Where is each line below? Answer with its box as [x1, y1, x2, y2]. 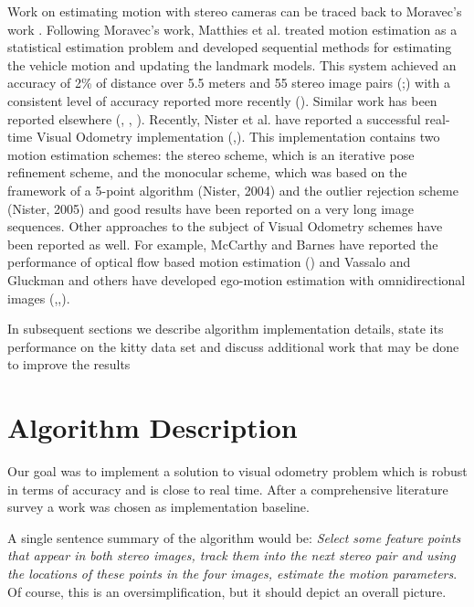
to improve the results [7, 355, 131, 374]
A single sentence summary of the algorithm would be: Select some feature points [7, 527, 461, 547]
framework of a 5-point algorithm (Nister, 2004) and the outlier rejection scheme [7, 180, 458, 199]
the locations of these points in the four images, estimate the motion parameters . [7, 563, 458, 582]
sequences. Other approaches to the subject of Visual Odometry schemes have [7, 217, 443, 236]
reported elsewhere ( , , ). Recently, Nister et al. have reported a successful [7, 109, 421, 128]
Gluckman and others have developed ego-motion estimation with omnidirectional [7, 270, 466, 289]
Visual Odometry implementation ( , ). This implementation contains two [36, 127, 440, 146]
